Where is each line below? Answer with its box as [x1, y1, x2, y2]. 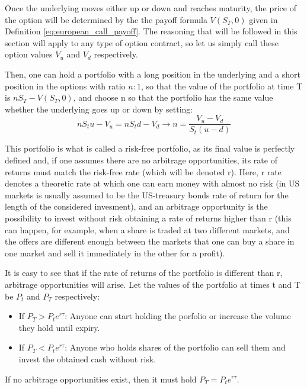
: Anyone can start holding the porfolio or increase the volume [65, 310, 291, 322]
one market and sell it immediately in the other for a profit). [5, 246, 225, 259]
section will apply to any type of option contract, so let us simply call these [5, 36, 279, 49]
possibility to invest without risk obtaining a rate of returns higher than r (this [5, 211, 292, 224]
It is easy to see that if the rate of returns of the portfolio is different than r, [5, 266, 283, 279]
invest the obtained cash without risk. [18, 352, 156, 365]
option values [5, 48, 53, 60]
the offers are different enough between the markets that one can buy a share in [5, 235, 295, 247]
